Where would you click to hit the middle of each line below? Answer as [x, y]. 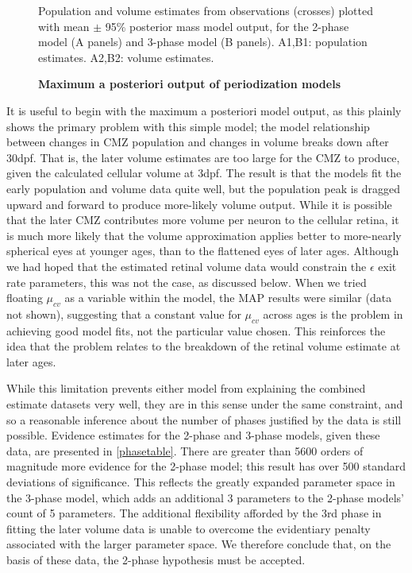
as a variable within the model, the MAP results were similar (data [228, 298]
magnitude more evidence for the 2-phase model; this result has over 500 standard [206, 466]
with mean [64, 26]
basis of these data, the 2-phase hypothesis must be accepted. [156, 559]
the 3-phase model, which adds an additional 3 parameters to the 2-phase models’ [205, 497]
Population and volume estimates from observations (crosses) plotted [206, 10]
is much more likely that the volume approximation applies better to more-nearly [204, 235]
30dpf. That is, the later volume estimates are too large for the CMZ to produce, [203, 157]
